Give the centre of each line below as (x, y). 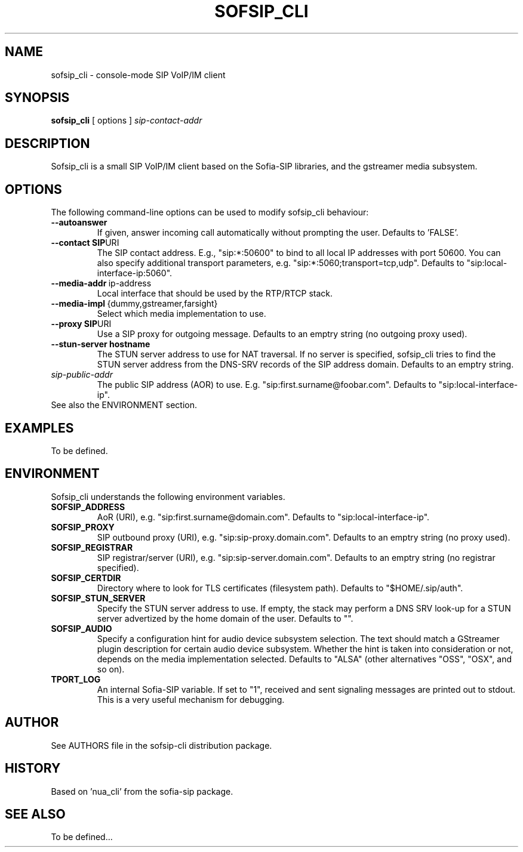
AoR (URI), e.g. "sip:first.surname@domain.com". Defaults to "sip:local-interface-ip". (263, 517)
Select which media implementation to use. (181, 314)
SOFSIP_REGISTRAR (92, 547)
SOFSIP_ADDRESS (88, 507)
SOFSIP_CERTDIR (86, 578)
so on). (111, 669)
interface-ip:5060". (135, 273)
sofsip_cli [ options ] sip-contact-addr (127, 121)
